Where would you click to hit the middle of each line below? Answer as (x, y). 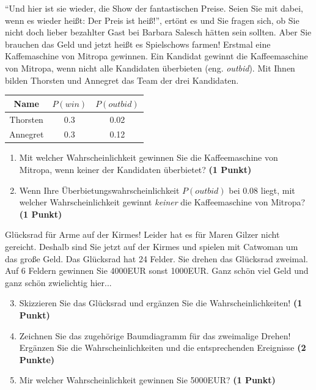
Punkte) (37, 359)
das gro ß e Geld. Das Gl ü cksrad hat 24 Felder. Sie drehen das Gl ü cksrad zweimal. (156, 258)
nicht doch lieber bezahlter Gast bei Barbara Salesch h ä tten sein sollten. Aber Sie (158, 32)
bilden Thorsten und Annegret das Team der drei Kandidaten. (122, 80)
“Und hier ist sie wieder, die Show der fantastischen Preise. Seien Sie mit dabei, (154, 8)
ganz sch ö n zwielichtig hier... (58, 282)
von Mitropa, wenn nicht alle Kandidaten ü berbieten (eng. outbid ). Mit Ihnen (150, 68)
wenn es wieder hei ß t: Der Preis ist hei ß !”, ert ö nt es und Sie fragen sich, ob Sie (152, 20)
